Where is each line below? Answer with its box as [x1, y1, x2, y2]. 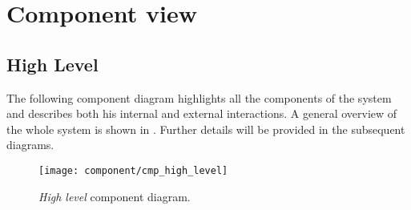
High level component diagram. [38, 188, 191, 204]
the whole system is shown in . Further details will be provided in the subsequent [6, 120, 405, 137]
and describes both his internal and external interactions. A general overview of [6, 105, 397, 122]
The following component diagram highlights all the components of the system [6, 89, 392, 106]
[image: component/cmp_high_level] [38, 164, 228, 176]
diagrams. [6, 136, 54, 153]
